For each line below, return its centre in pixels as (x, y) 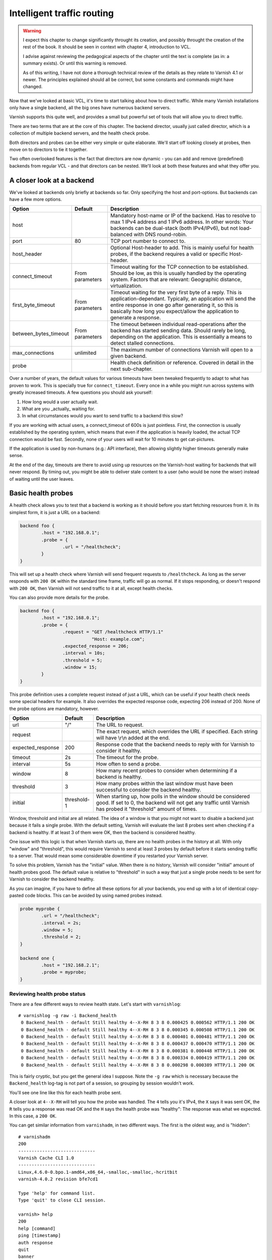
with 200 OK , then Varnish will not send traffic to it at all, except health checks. (91, 588)
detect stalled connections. (142, 343)
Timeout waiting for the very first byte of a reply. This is (176, 292)
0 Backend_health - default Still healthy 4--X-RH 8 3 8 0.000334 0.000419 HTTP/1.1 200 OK (138, 1058)
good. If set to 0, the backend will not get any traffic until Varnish (173, 803)
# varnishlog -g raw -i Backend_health (67, 1015)
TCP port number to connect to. (148, 241)
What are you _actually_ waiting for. (58, 409)
